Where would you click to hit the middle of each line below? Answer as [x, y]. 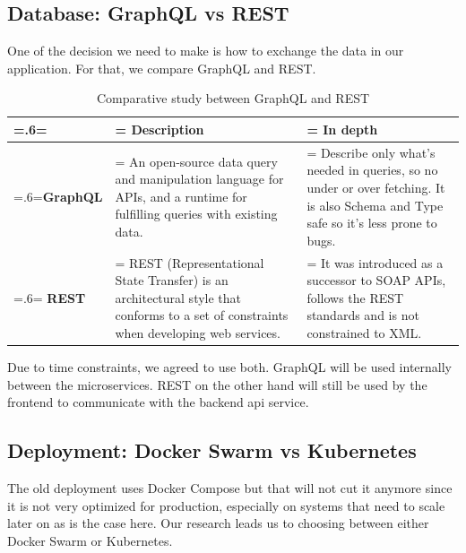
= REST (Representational [190, 262]
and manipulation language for [199, 179]
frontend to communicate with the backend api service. [158, 402]
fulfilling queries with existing [196, 214]
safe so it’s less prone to [372, 223]
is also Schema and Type [375, 205]
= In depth [342, 129]
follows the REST [355, 297]
